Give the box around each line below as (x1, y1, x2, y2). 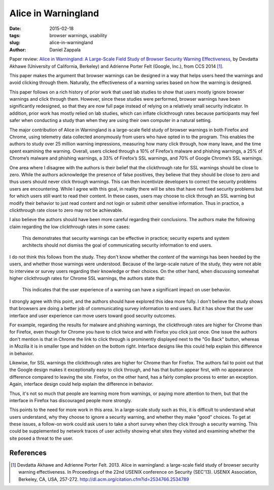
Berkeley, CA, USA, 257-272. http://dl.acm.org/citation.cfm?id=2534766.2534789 (18, 476, 189, 482)
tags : (9, 32, 21, 38)
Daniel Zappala (49, 46, 81, 53)
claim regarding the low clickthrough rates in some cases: (9, 224, 130, 230)
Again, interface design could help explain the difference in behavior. (9, 381, 153, 387)
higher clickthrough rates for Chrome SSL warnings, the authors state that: (9, 275, 165, 282)
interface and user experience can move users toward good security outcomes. (9, 313, 176, 319)
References (9, 448, 47, 457)
